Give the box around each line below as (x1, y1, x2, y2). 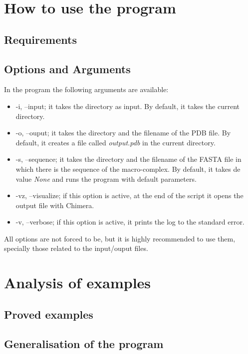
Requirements (4, 31, 77, 47)
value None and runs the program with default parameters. (15, 173, 197, 184)
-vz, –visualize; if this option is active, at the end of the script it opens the (15, 190, 244, 201)
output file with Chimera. (15, 200, 94, 210)
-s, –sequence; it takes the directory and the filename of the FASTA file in (15, 154, 242, 164)
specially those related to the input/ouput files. (4, 243, 148, 253)
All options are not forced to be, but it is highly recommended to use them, (4, 233, 236, 243)
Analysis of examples (4, 272, 151, 293)
